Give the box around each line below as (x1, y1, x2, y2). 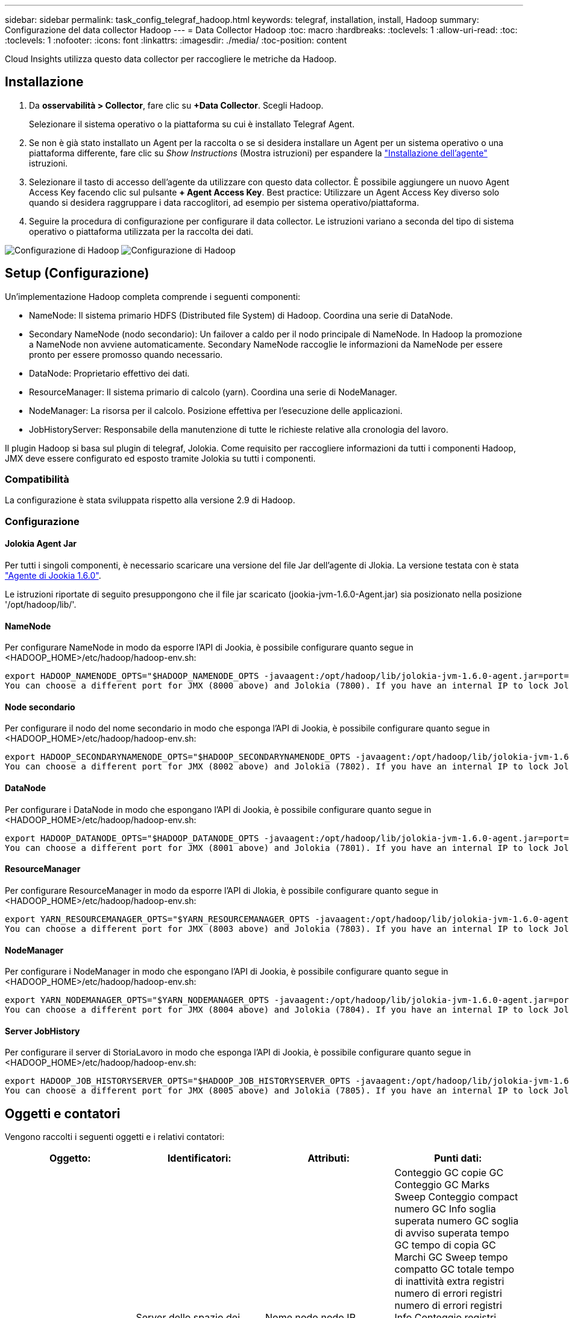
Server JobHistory (5, 1025, 80, 1036)
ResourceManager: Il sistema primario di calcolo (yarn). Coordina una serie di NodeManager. (29, 386, 397, 397)
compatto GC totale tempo (394, 1263, 515, 1276)
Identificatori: (167, 1152, 231, 1165)
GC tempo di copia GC (394, 1239, 496, 1252)
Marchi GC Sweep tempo (394, 1251, 508, 1264)
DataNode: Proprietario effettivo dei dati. (29, 368, 190, 378)
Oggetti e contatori (5, 1106, 121, 1121)
